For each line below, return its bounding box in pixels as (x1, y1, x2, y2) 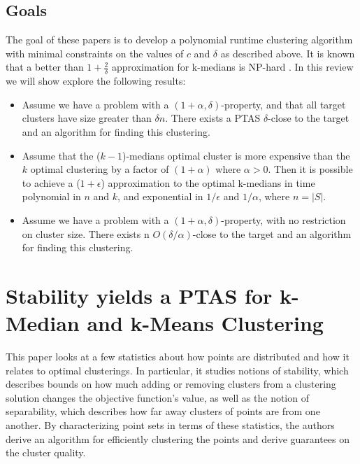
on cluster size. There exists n (22, 226, 150, 241)
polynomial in (22, 189, 81, 204)
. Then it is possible (268, 162, 353, 176)
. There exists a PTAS (165, 111, 261, 125)
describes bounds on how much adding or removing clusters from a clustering (6, 377, 336, 391)
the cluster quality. (6, 445, 86, 460)
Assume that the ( (22, 148, 101, 162)
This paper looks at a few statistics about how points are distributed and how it (6, 349, 350, 364)
